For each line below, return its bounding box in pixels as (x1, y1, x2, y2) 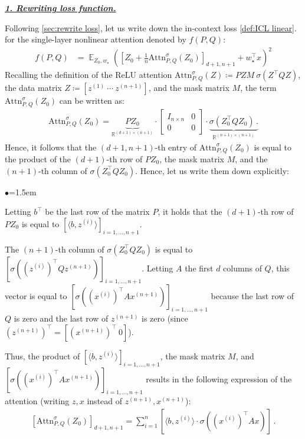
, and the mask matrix (148, 81, 229, 94)
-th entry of (155, 140, 196, 153)
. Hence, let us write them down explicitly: (135, 164, 289, 176)
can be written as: (59, 94, 124, 107)
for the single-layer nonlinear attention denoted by (5, 33, 186, 45)
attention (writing (5, 395, 70, 407)
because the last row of (211, 290, 294, 302)
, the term (240, 81, 277, 94)
